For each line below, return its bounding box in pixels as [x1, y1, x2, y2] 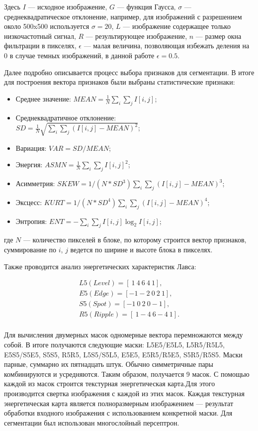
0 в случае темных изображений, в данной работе [4, 50, 155, 60]
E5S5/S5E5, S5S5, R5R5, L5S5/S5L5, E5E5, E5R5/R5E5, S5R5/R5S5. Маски [4, 349, 243, 359]
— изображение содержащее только [123, 21, 231, 31]
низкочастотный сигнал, [4, 30, 76, 41]
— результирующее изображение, [86, 30, 187, 41]
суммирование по [4, 244, 57, 255]
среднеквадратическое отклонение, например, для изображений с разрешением [4, 11, 242, 21]
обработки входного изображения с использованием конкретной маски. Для [4, 408, 233, 418]
